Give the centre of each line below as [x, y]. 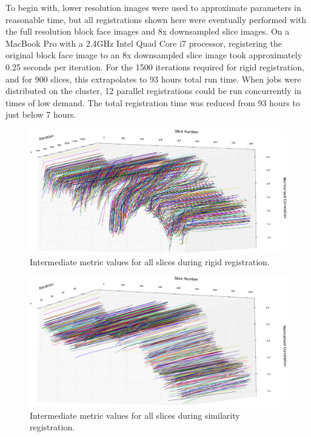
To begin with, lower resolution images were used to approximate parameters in [153, 7]
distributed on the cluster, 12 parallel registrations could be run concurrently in [153, 91]
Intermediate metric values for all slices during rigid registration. [150, 261]
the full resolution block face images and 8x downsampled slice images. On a [148, 31]
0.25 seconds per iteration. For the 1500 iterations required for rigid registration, [155, 66]
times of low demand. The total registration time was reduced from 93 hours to [153, 102]
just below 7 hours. [41, 114]
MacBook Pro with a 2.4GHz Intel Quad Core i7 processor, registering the [144, 43]
